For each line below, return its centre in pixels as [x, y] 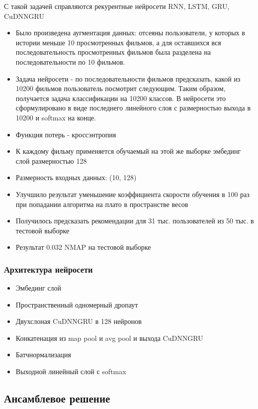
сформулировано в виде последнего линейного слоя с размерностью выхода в [133, 108]
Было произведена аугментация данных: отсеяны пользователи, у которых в [130, 33]
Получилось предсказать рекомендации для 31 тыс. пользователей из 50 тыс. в [135, 221]
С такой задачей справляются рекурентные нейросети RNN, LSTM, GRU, [117, 6]
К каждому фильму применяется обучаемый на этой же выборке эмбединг [128, 151]
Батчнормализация [43, 355]
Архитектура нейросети [48, 269]
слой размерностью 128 [51, 160]
